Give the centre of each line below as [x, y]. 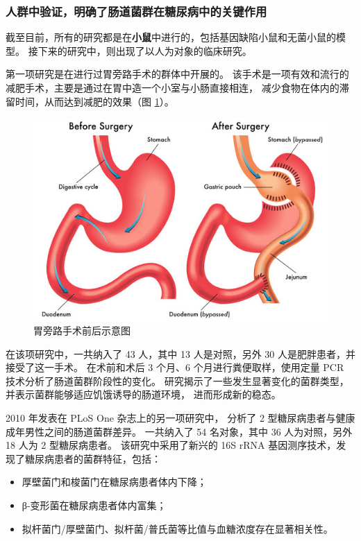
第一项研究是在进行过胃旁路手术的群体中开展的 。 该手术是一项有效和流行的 [177, 74]
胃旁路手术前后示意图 [82, 330]
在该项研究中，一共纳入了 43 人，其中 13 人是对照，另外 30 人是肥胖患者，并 [180, 353]
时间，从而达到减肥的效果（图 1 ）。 [94, 101]
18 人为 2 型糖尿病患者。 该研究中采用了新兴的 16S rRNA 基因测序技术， [171, 445]
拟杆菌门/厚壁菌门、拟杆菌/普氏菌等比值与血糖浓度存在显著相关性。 [177, 528]
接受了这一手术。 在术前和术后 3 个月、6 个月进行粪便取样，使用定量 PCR [175, 367]
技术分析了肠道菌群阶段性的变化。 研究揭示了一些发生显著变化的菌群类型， [177, 380]
